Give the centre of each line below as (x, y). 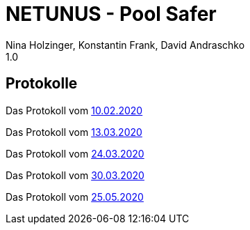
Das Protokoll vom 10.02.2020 (74, 110)
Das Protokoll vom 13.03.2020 (74, 132)
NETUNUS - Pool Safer (111, 14)
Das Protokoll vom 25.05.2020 (75, 197)
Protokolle (42, 84)
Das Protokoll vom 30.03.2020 (75, 175)
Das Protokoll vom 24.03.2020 (75, 153)
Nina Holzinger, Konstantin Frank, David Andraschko (125, 45)
